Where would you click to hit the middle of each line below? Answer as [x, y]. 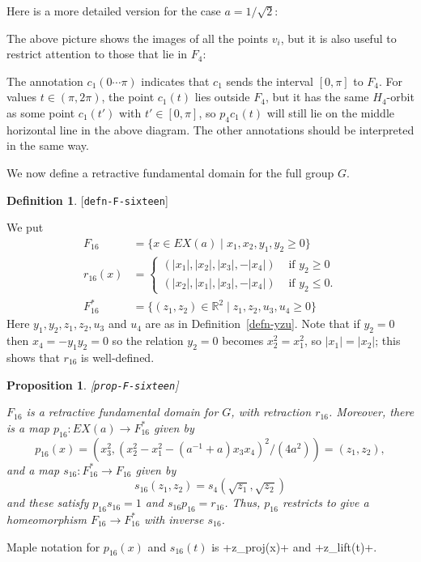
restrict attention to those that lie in [97, 54]
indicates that [175, 81]
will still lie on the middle [331, 112]
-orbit [400, 97]
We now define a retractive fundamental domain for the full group [170, 172]
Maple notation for [53, 546]
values [22, 97]
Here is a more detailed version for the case [114, 11]
